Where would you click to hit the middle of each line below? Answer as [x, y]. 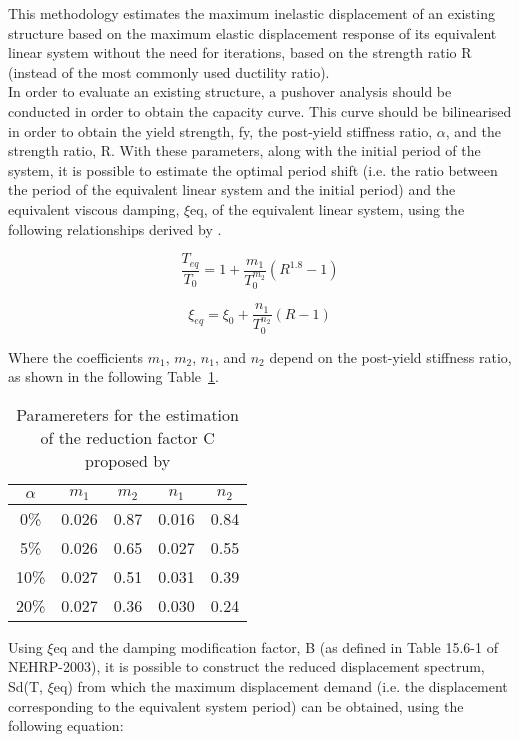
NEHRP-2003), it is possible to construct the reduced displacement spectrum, [246, 666]
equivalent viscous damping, [94, 208]
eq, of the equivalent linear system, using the [327, 208]
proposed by [128, 460]
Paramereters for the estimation [127, 414]
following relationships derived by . [115, 228]
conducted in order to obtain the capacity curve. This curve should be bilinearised [260, 110]
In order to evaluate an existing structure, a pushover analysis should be [230, 91]
